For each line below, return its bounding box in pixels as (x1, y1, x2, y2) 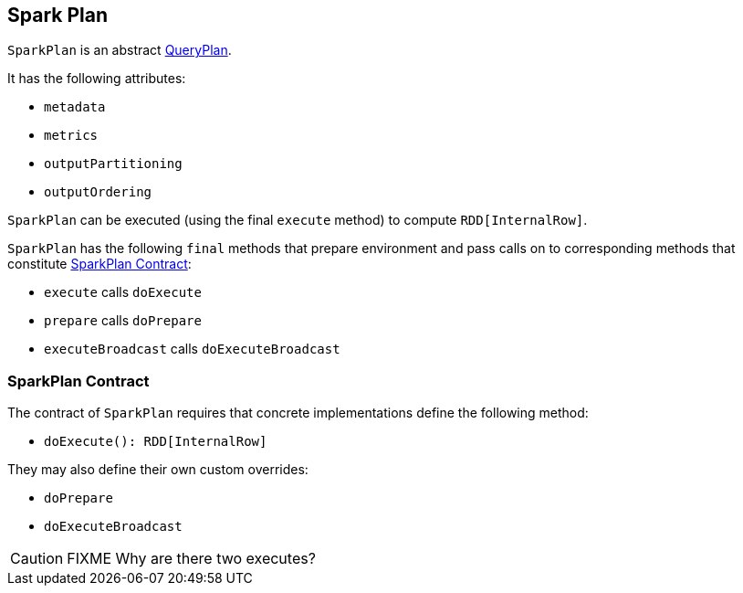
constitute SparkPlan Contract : (7, 256, 192, 272)
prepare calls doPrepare (44, 312, 202, 329)
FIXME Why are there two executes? (67, 549, 316, 568)
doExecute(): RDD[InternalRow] (44, 434, 267, 450)
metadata (44, 100, 106, 115)
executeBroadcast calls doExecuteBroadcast (44, 341, 340, 357)
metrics (44, 128, 99, 143)
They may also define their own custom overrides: (7, 461, 309, 478)
